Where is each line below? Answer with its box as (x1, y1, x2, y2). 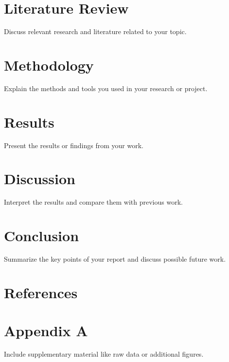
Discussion (4, 169, 75, 189)
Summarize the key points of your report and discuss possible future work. (4, 254, 226, 264)
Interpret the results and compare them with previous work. (4, 197, 183, 207)
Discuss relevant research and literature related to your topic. (4, 26, 187, 37)
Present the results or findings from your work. (4, 140, 143, 150)
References (4, 282, 78, 302)
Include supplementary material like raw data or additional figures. (4, 349, 204, 359)
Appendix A (4, 321, 88, 341)
